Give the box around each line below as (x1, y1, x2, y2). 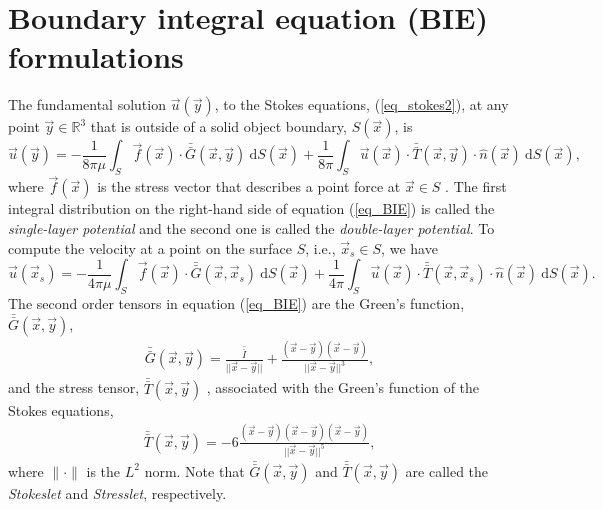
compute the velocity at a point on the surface (8, 237, 292, 258)
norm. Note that (144, 460, 245, 481)
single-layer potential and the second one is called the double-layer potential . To (8, 217, 495, 238)
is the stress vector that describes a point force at (97, 176, 401, 197)
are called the (405, 460, 489, 481)
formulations (8, 36, 184, 77)
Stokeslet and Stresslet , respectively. (8, 482, 227, 503)
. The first (445, 176, 507, 197)
